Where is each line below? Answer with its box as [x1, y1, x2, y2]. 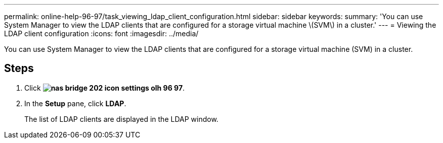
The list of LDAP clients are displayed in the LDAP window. [24, 114, 218, 123]
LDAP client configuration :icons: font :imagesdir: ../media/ [4, 29, 199, 38]
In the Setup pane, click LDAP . [24, 99, 126, 108]
